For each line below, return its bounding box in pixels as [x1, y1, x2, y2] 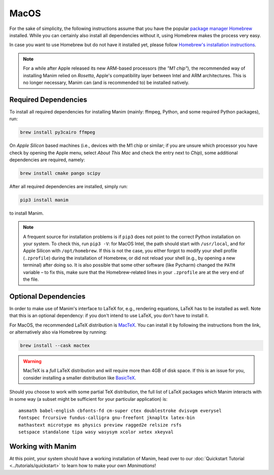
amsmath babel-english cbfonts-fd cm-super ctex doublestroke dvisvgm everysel [18, 408, 222, 413]
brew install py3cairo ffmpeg [20, 130, 95, 135]
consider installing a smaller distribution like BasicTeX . [23, 374, 136, 381]
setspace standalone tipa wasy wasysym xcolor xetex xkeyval [18, 429, 174, 435]
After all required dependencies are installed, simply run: [9, 183, 128, 189]
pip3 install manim [20, 197, 68, 203]
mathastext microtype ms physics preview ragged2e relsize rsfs [18, 422, 182, 428]
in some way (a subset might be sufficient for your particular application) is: [9, 396, 167, 402]
